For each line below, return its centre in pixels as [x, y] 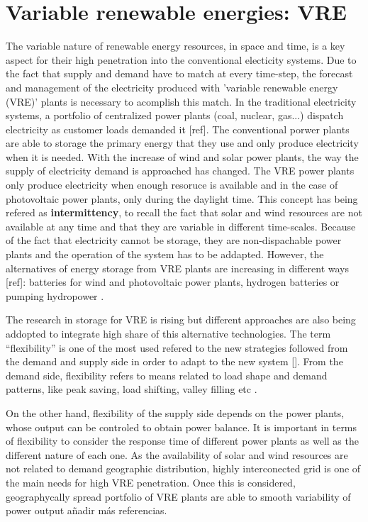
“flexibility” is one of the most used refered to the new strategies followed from [177, 347]
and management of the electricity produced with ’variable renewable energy [172, 87]
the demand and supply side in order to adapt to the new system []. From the [174, 361]
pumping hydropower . [55, 295]
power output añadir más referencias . [87, 510]
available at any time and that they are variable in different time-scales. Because [181, 226]
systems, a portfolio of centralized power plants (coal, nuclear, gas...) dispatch [175, 115]
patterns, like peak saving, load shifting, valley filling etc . [132, 389]
